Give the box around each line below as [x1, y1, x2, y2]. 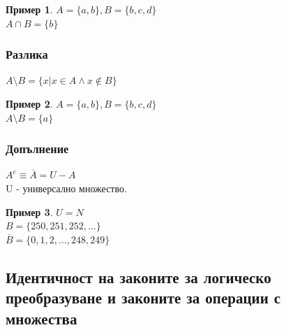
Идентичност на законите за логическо [6, 266, 271, 287]
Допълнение [6, 140, 69, 157]
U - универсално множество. [6, 181, 127, 195]
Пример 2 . [6, 96, 53, 110]
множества [6, 307, 77, 329]
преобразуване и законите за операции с [6, 287, 281, 308]
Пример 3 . [6, 204, 53, 219]
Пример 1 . [6, 2, 53, 16]
